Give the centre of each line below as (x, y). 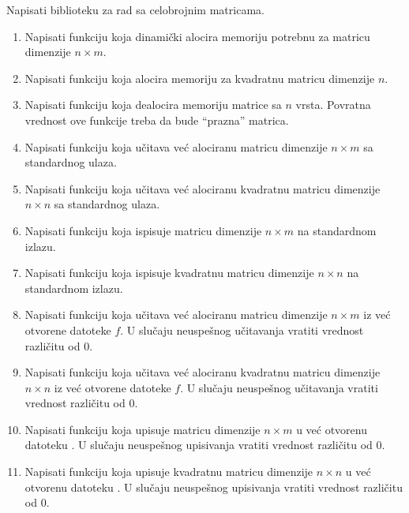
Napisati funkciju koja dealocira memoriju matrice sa (153, 105)
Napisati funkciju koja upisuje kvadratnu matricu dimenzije (169, 472)
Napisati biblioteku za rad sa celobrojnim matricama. (135, 9)
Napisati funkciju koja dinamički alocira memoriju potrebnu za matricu (197, 36)
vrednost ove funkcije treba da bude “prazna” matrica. (157, 120)
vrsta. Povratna (333, 105)
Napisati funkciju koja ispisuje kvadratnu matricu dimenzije (169, 273)
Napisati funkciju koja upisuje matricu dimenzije (143, 429)
